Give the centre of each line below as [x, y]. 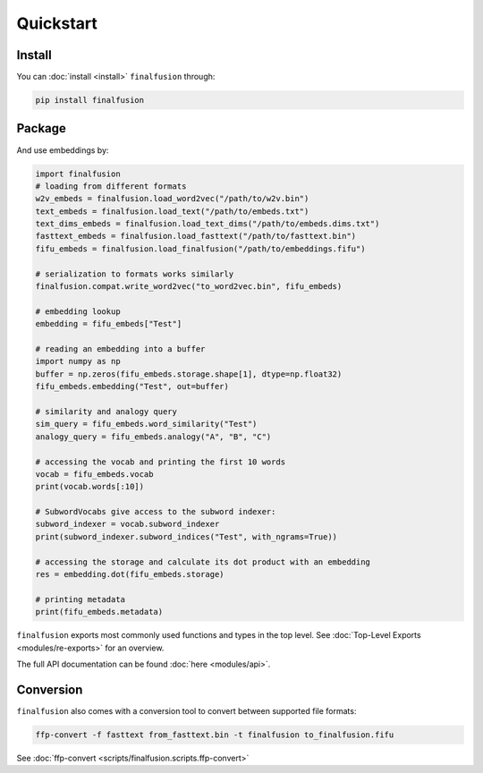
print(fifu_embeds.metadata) [99, 612]
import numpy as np [78, 361]
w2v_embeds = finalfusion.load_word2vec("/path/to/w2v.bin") [172, 199]
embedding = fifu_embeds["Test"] [109, 324]
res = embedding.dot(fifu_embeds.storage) [130, 574]
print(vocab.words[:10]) [90, 487]
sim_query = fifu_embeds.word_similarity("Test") [146, 424]
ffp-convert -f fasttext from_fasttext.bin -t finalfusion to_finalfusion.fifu [215, 735]
